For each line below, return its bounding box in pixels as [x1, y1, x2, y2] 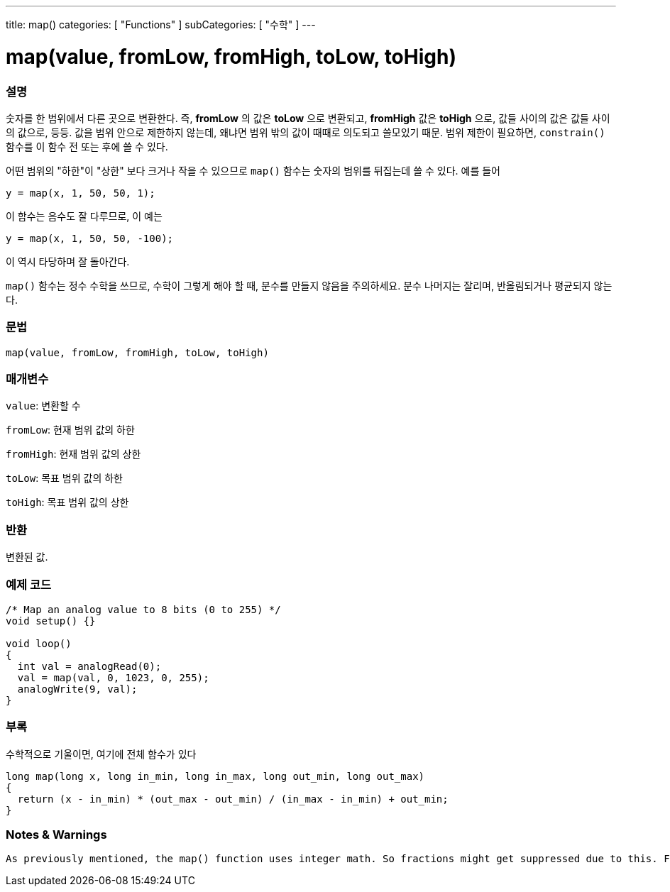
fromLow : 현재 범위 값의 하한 [6, 424, 135, 436]
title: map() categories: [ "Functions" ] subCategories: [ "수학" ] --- [6, 18, 316, 31]
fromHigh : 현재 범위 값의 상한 [6, 448, 141, 461]
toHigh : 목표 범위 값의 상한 [6, 496, 129, 509]
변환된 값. [6, 551, 48, 563]
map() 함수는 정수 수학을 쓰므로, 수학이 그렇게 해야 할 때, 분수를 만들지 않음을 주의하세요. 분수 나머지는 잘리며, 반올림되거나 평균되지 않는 [6, 279, 613, 292]
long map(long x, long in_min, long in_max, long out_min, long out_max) [6, 770, 425, 782]
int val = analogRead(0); [17, 660, 162, 672]
